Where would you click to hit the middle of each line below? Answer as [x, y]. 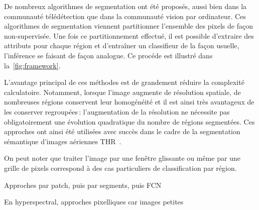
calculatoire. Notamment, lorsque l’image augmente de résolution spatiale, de [122, 92]
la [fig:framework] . [32, 65]
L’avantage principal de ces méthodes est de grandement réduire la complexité [124, 82]
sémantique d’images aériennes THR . [63, 141]
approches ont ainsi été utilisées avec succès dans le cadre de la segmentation [122, 131]
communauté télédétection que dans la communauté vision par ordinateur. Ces [125, 16]
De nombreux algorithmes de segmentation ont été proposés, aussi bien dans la [125, 6]
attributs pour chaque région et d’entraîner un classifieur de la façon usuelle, [122, 45]
